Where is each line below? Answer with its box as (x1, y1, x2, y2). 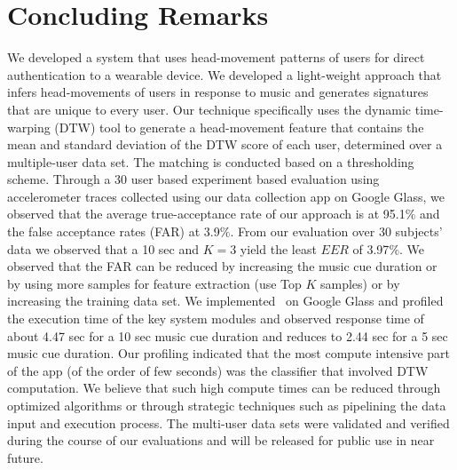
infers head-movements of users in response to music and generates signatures (7, 83, 429, 101)
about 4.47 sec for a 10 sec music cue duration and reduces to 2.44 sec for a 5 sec (7, 326, 448, 345)
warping (7, 117, 51, 136)
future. (7, 448, 43, 466)
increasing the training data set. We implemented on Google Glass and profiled (7, 291, 444, 310)
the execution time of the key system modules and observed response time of (7, 309, 424, 328)
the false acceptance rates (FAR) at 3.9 (7, 222, 220, 241)
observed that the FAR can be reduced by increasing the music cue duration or (7, 257, 437, 275)
